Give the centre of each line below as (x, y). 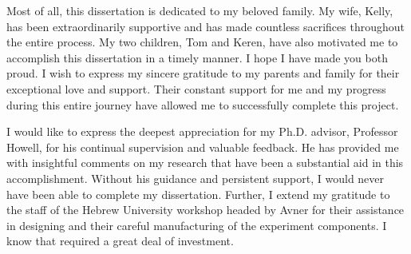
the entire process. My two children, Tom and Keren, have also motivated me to (202, 42)
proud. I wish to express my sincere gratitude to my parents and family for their (203, 73)
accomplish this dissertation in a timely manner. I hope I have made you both (197, 57)
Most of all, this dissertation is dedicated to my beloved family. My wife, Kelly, (200, 10)
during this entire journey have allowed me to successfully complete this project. (203, 104)
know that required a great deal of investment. (120, 241)
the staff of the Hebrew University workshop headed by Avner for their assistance (205, 210)
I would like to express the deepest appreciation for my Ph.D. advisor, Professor (202, 131)
